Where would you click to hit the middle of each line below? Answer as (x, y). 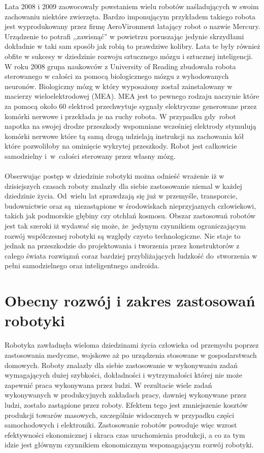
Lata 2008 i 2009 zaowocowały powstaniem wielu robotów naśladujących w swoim (132, 6)
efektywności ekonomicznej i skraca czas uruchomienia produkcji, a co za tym (125, 434)
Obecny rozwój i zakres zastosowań (130, 301)
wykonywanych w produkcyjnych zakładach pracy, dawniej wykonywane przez (126, 395)
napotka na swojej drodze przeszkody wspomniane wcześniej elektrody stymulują (130, 126)
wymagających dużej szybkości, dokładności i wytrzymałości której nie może (123, 375)
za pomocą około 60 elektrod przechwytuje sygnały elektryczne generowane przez (131, 106)
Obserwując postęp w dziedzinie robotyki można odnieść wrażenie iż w (114, 176)
